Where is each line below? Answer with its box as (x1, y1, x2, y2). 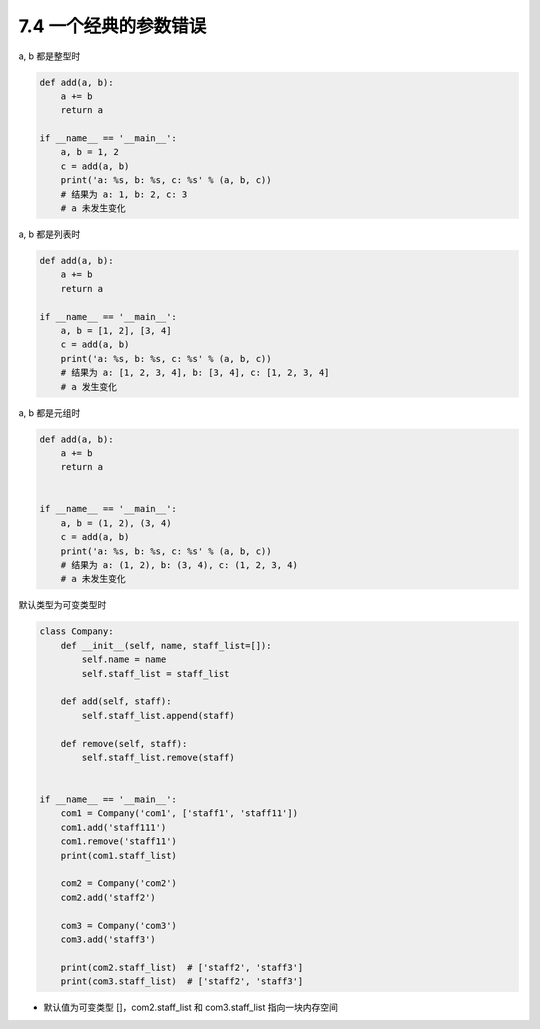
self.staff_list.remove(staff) (81, 751, 235, 763)
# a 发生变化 (60, 381, 118, 392)
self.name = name (81, 654, 167, 665)
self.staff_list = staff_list (81, 668, 230, 679)
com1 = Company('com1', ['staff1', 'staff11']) (60, 808, 299, 819)
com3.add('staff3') (60, 933, 157, 945)
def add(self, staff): (60, 696, 172, 707)
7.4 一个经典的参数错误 (18, 15, 207, 37)
